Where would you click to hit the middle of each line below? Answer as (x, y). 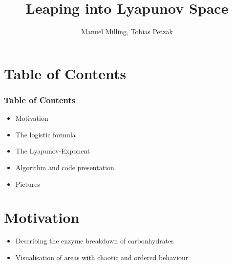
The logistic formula (45, 134)
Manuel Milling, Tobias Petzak (127, 32)
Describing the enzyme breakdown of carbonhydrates (95, 241)
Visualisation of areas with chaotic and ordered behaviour (102, 257)
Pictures (28, 184)
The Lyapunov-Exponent (53, 151)
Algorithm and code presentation (65, 167)
